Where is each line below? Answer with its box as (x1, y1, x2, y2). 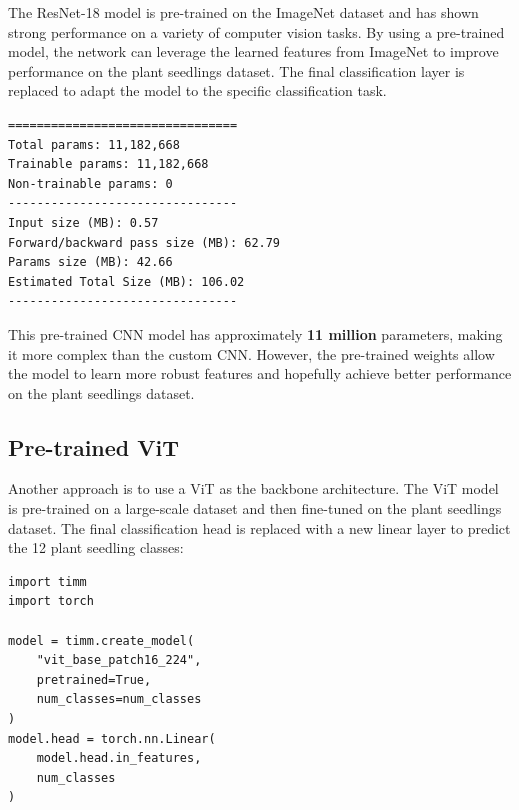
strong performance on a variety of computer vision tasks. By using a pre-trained (8, 21, 505, 42)
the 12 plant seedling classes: (8, 537, 184, 558)
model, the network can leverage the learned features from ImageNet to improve (8, 41, 499, 62)
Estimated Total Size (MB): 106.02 (8, 274, 245, 289)
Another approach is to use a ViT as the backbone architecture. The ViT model (8, 478, 499, 499)
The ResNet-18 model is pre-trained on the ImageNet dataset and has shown (8, 2, 479, 22)
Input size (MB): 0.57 (8, 215, 159, 230)
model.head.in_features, (36, 751, 202, 766)
